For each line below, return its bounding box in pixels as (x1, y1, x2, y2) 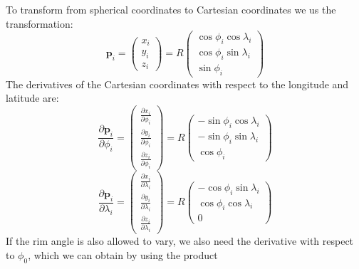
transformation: (6, 16, 73, 31)
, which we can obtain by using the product (28, 247, 218, 262)
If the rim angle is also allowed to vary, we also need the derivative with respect (6, 233, 354, 248)
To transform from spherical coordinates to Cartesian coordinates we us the (6, 2, 336, 16)
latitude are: (6, 90, 59, 105)
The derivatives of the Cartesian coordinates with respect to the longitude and (6, 76, 349, 91)
